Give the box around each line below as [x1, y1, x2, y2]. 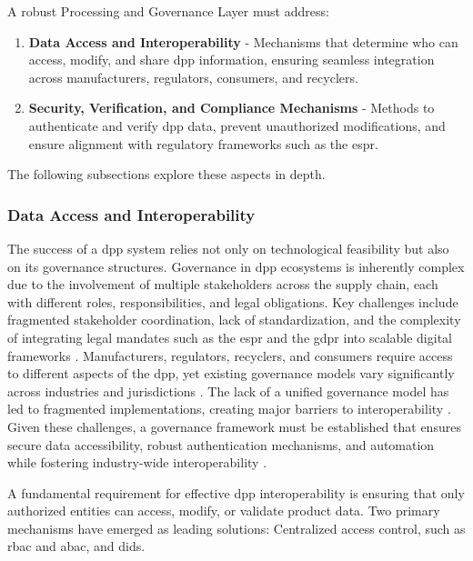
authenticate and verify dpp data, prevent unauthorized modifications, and [28, 115, 446, 135]
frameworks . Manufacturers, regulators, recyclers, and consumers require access [7, 346, 453, 365]
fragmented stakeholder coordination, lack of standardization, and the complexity [7, 310, 461, 329]
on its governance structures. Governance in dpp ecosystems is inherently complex [7, 256, 465, 275]
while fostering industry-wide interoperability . [7, 453, 267, 472]
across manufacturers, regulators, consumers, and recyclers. [28, 67, 358, 86]
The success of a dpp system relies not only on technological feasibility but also [7, 238, 449, 257]
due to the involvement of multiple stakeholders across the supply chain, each [7, 275, 438, 294]
